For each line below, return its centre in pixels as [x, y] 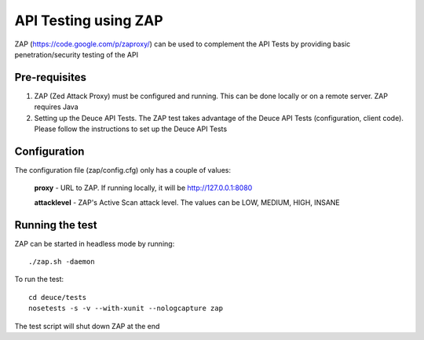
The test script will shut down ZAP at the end [87, 326]
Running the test [56, 225]
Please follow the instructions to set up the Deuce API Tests [131, 129]
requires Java [56, 107]
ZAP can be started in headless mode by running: [95, 243]
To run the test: [39, 280]
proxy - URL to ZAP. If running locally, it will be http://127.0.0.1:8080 [143, 188]
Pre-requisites [50, 77]
